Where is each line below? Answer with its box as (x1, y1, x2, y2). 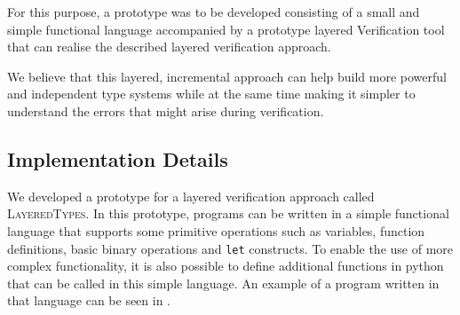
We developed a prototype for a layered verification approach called (7, 186, 375, 205)
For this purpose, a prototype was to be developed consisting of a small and (7, 3, 420, 20)
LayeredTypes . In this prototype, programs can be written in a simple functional (7, 204, 449, 223)
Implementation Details (7, 145, 228, 172)
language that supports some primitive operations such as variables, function (7, 221, 425, 240)
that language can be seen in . (7, 291, 171, 310)
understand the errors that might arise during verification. (7, 101, 324, 120)
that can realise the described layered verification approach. (7, 37, 331, 56)
